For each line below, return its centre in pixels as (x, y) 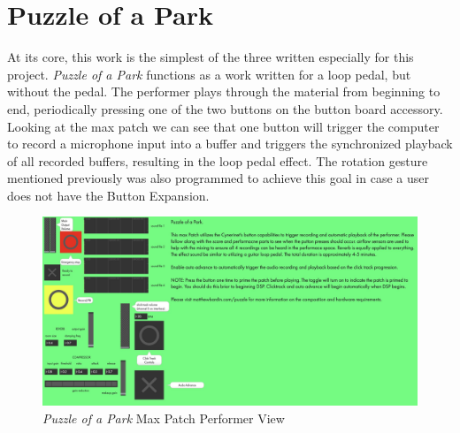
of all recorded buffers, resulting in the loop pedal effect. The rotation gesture (218, 160)
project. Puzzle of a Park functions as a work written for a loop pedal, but (209, 74)
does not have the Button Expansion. (108, 195)
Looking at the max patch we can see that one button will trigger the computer (223, 126)
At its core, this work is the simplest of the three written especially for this (211, 57)
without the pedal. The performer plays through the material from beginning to (224, 91)
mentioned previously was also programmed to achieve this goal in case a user (218, 178)
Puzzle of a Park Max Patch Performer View (164, 418)
